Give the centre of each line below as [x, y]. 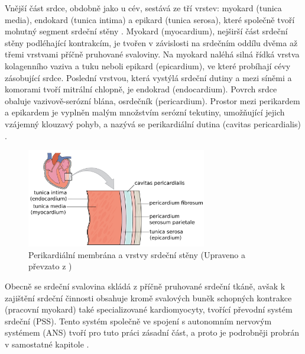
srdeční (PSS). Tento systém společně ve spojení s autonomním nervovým [138, 321]
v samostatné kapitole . [47, 344]
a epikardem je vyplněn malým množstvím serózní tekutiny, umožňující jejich [145, 112]
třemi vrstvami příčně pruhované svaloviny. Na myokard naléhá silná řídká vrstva [152, 54]
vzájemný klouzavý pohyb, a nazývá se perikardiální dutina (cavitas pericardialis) [153, 123]
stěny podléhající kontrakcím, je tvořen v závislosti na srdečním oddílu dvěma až [151, 42]
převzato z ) [50, 266]
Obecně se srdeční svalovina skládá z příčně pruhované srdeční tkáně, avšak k [145, 286]
